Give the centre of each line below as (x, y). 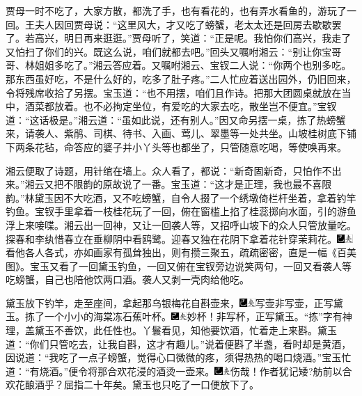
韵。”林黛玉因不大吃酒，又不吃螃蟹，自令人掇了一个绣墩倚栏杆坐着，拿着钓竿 (181, 197)
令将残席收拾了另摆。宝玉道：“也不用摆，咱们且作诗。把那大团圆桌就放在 (174, 92)
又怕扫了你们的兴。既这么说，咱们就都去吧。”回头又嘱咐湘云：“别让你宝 (169, 51)
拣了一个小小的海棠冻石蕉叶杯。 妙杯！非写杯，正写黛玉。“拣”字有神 (189, 316)
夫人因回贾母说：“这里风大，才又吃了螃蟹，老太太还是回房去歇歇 (183, 24)
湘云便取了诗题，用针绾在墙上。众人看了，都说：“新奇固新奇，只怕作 (164, 170)
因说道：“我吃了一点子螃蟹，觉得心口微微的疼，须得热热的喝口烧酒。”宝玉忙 (179, 357)
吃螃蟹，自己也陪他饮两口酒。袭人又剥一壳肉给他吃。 (127, 279)
